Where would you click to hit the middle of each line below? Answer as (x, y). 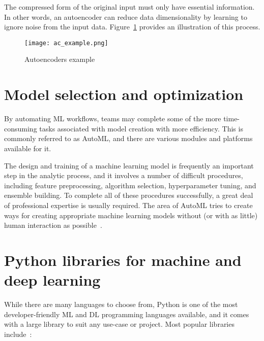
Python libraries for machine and (123, 260)
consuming (21, 128)
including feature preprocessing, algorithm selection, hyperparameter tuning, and (130, 185)
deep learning (52, 280)
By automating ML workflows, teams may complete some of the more (113, 118)
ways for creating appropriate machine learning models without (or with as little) (131, 215)
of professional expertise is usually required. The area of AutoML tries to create (128, 205)
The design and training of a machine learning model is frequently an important (129, 165)
